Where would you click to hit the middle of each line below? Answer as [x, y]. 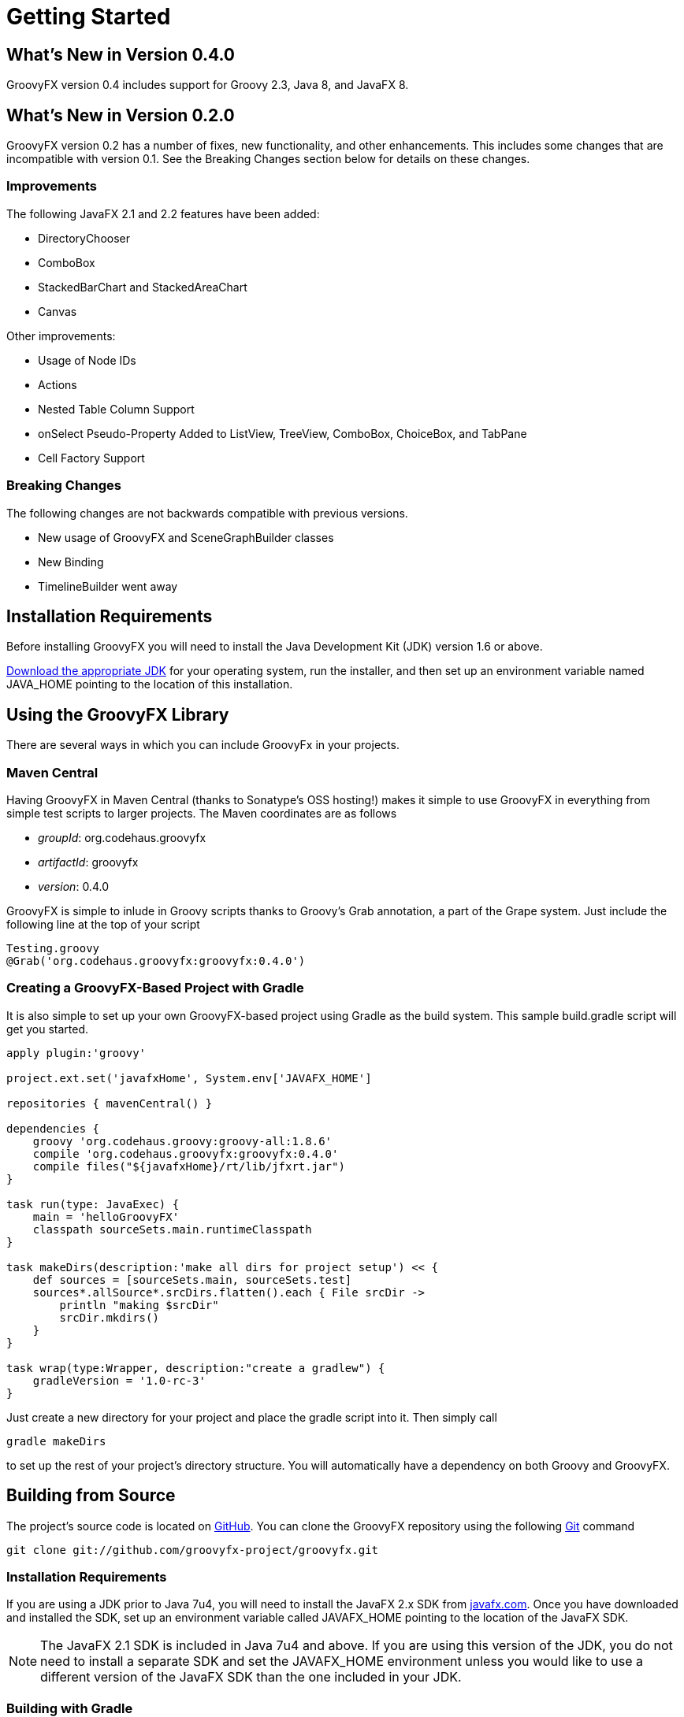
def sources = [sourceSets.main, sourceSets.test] [192, 1279]
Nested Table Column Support [116, 409]
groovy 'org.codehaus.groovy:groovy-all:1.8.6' [182, 1141]
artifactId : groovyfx [88, 862]
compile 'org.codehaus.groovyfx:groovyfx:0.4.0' [186, 1153]
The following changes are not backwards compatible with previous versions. [207, 513]
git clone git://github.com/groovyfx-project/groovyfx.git [193, 1550]
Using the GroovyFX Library [118, 714]
